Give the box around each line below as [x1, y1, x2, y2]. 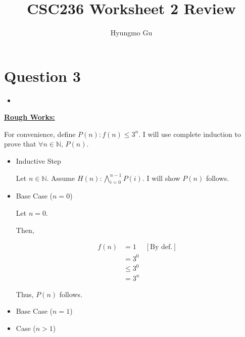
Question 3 [4, 65, 81, 86]
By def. [150, 244, 173, 251]
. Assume [46, 172, 75, 183]
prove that [4, 138, 36, 149]
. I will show [142, 172, 180, 183]
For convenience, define [4, 128, 76, 139]
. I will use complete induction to [138, 128, 241, 139]
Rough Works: [4, 112, 55, 122]
